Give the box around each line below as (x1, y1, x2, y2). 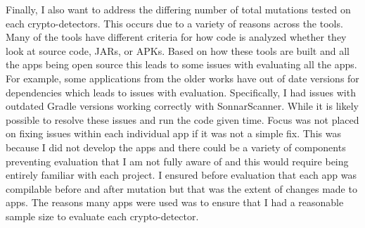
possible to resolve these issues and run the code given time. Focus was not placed (6, 112, 359, 127)
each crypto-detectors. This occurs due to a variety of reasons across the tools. (6, 15, 343, 30)
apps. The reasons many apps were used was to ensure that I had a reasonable (6, 195, 344, 210)
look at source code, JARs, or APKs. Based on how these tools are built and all (6, 43, 350, 58)
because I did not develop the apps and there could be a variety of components (6, 139, 346, 154)
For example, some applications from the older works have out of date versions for (6, 70, 359, 85)
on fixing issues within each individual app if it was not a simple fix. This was (6, 126, 341, 141)
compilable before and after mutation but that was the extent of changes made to (6, 181, 357, 196)
